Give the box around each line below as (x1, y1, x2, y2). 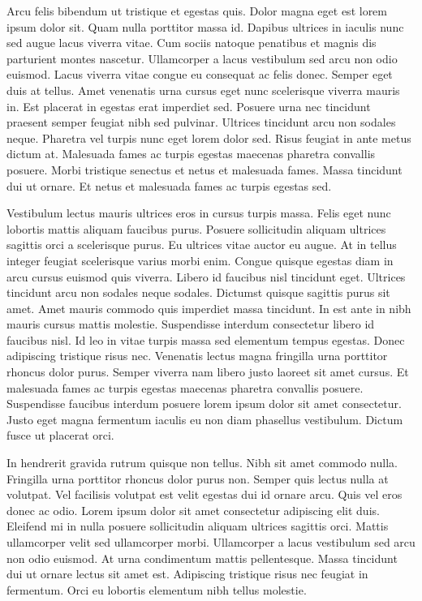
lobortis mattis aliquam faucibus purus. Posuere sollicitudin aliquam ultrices (6, 220, 386, 237)
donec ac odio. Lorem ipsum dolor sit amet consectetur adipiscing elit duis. (6, 501, 380, 518)
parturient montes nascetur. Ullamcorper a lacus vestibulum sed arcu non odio (6, 49, 398, 67)
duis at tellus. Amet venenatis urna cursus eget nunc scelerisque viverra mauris (6, 81, 400, 98)
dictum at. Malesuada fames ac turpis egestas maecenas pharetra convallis (6, 145, 376, 162)
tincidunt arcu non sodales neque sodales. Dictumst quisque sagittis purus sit (6, 284, 390, 301)
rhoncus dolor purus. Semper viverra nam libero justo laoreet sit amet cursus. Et (6, 363, 409, 380)
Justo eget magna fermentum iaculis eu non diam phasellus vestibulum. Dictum (6, 410, 403, 427)
